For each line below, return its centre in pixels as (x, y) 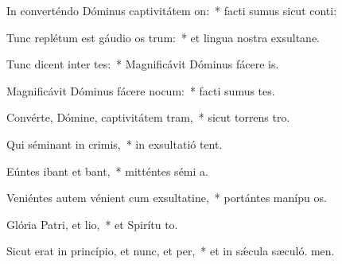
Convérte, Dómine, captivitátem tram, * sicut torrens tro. (148, 117)
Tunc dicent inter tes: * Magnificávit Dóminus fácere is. (143, 64)
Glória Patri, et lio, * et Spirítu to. (92, 224)
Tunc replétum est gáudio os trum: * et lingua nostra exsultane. (163, 37)
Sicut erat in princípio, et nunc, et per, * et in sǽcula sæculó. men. (171, 251)
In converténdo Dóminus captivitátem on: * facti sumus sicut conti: (172, 10)
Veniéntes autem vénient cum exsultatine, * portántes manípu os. (167, 198)
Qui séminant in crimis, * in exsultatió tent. (115, 144)
